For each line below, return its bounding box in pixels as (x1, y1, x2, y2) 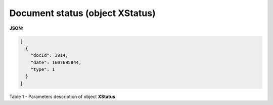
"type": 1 (30, 67, 55, 72)
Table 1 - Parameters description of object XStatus (9, 93, 116, 99)
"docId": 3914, (30, 53, 68, 58)
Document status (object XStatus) (9, 8, 156, 19)
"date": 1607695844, (30, 59, 82, 65)
